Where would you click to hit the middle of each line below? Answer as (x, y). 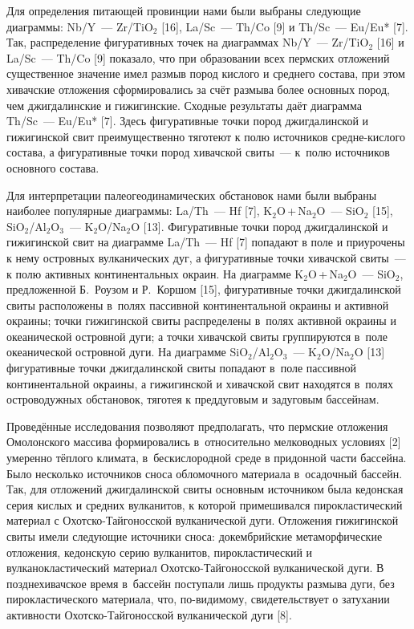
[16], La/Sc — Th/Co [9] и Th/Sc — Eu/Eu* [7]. (285, 26)
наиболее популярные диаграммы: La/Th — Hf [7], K (140, 211)
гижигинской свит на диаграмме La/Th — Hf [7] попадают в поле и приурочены (206, 242)
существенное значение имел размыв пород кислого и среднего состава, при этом (206, 73)
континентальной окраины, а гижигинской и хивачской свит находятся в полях (200, 383)
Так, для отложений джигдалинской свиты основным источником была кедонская (205, 489)
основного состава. (53, 167)
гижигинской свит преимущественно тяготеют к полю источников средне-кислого (206, 136)
